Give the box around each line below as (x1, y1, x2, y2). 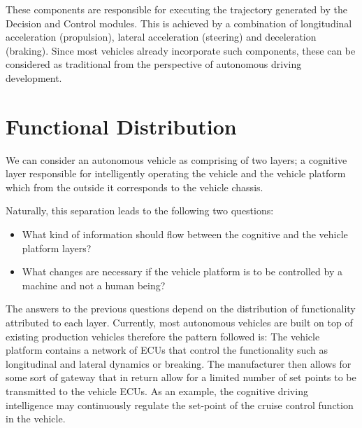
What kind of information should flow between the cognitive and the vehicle (22, 227, 348, 242)
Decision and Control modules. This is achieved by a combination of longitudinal (6, 15, 352, 30)
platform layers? (22, 240, 92, 255)
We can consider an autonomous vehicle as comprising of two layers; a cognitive (6, 152, 347, 167)
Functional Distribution (6, 111, 237, 140)
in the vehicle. (6, 411, 66, 426)
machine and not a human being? (22, 277, 166, 292)
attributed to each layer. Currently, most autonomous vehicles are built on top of (6, 315, 353, 330)
